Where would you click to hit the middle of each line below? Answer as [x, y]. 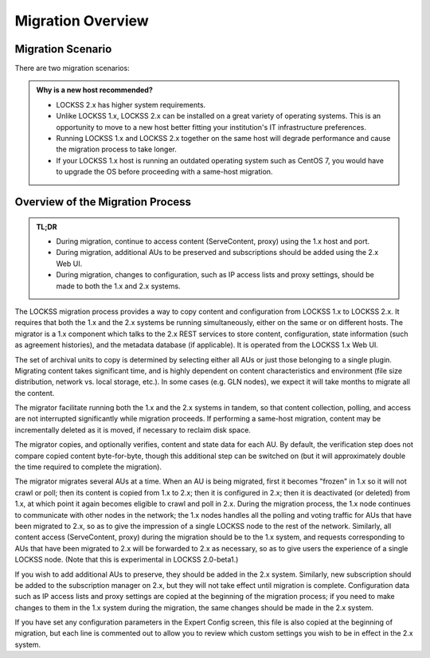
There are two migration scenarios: [72, 69]
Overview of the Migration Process [103, 202]
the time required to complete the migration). [88, 467]
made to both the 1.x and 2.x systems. [118, 286]
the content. [35, 393]
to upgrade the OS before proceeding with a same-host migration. [164, 172]
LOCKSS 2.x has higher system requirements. [131, 104]
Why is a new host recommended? [94, 90]
